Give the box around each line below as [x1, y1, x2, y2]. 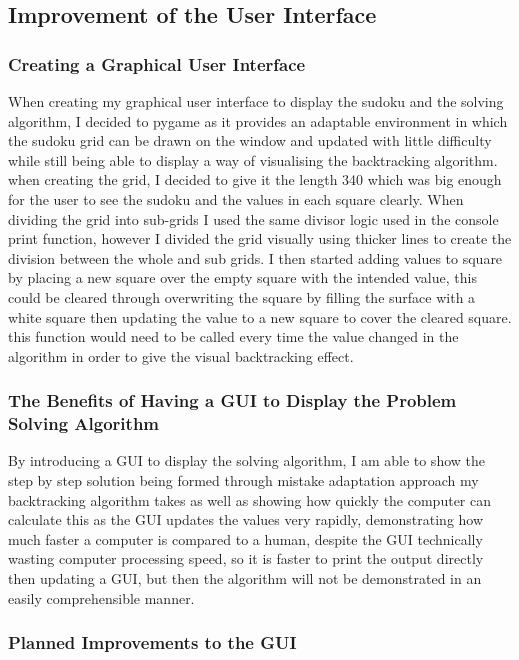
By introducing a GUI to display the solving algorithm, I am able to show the [8, 450, 485, 471]
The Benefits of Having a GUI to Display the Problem [8, 388, 457, 413]
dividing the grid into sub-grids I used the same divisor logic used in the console [8, 208, 499, 229]
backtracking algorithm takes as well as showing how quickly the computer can [8, 489, 491, 510]
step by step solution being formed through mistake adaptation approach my [8, 470, 479, 491]
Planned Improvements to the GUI [8, 630, 297, 655]
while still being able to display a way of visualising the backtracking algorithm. [8, 149, 498, 170]
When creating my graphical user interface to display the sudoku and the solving [8, 91, 504, 111]
